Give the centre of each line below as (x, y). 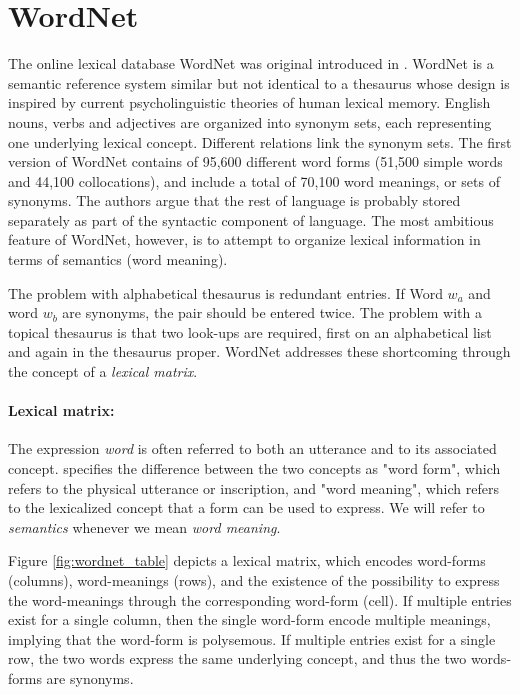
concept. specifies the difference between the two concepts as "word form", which (254, 468)
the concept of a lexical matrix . (103, 371)
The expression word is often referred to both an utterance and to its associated (252, 448)
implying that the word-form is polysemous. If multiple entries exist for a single (252, 638)
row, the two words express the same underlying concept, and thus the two (237, 658)
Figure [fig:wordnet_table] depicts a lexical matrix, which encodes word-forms (247, 560)
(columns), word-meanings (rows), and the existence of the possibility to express (254, 579)
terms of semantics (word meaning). (118, 259)
